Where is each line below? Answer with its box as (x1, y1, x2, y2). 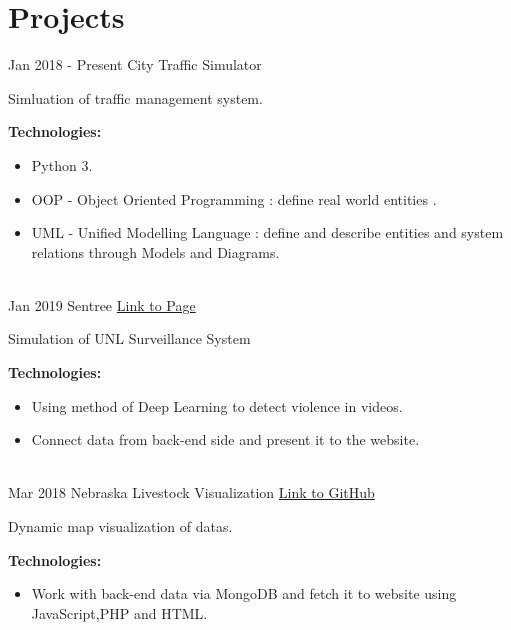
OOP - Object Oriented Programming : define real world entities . (31, 188, 437, 209)
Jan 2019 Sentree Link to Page (8, 294, 196, 315)
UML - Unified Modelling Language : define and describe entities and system (31, 222, 504, 243)
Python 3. (31, 154, 93, 175)
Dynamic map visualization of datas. (8, 516, 233, 537)
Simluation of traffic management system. (8, 87, 263, 108)
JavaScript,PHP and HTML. (31, 602, 208, 623)
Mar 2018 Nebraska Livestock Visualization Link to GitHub (8, 482, 375, 503)
